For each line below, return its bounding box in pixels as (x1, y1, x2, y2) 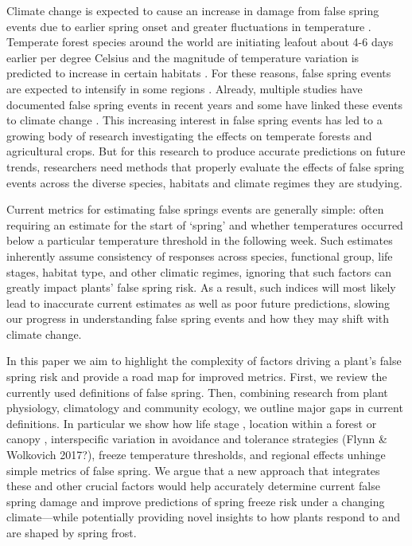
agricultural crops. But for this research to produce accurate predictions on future (6, 143, 406, 159)
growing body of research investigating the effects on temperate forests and (6, 127, 372, 143)
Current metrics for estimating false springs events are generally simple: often (6, 201, 384, 218)
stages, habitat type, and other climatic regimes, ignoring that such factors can (6, 263, 391, 280)
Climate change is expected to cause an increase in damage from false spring (6, 2, 379, 18)
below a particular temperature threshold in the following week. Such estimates (6, 232, 393, 249)
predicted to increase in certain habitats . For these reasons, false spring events (6, 65, 391, 81)
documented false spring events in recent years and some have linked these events (6, 96, 402, 112)
